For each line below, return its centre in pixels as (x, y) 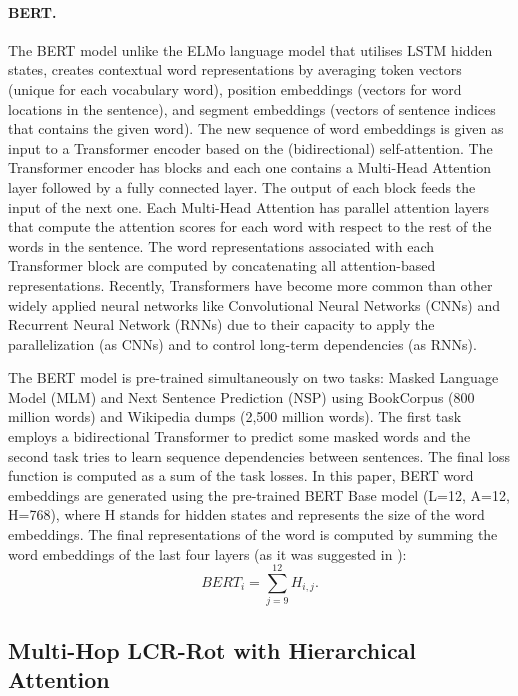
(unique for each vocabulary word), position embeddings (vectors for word (235, 88)
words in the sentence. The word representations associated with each (221, 245)
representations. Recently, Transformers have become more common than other (250, 284)
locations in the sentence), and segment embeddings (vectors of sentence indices (252, 108)
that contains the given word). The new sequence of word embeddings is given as (256, 128)
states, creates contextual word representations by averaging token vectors (235, 69)
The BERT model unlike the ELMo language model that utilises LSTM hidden (250, 49)
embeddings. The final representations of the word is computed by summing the (253, 534)
